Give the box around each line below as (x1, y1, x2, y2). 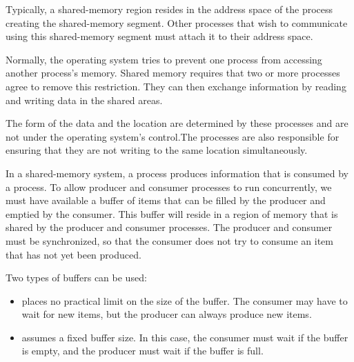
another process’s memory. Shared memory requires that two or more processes (6, 66, 340, 80)
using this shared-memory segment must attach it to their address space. (6, 29, 313, 43)
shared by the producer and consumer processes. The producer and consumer (6, 220, 333, 234)
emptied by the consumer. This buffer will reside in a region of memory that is (6, 206, 338, 221)
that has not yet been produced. (6, 247, 141, 261)
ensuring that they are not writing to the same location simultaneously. (6, 143, 308, 157)
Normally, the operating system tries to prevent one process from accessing (6, 52, 322, 66)
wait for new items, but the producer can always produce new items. (21, 307, 312, 321)
